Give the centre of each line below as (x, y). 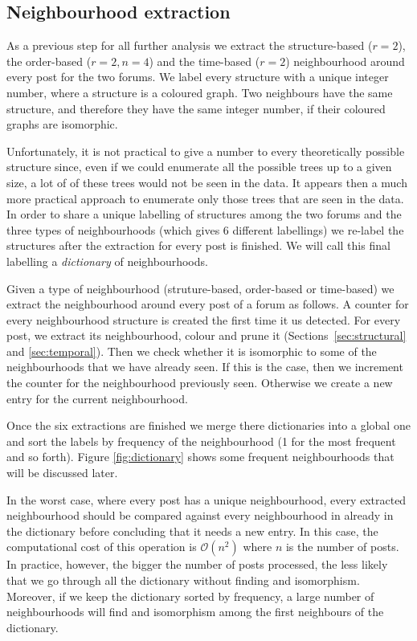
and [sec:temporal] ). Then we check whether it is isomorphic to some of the (192, 351)
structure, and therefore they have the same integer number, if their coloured (196, 108)
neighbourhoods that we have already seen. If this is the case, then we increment (205, 367)
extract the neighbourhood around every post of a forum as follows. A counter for (208, 304)
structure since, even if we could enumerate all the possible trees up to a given (199, 167)
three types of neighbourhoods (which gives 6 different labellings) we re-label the (205, 229)
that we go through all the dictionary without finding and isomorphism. (183, 580)
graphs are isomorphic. (62, 124)
